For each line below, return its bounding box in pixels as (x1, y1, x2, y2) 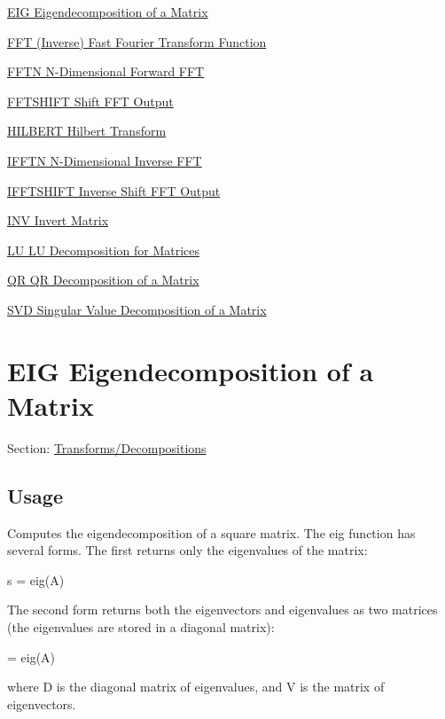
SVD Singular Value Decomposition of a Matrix (7, 300, 267, 318)
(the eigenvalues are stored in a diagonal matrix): (7, 618, 275, 637)
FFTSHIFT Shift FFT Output (7, 91, 174, 110)
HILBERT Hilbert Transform (7, 121, 167, 140)
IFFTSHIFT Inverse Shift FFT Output (7, 181, 221, 199)
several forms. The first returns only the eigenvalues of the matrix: (7, 541, 368, 559)
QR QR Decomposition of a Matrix (7, 270, 199, 289)
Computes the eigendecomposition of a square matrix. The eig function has (7, 523, 416, 542)
